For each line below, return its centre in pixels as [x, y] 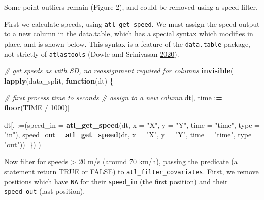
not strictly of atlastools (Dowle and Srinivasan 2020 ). [92, 53]
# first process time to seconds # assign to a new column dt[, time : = [113, 97]
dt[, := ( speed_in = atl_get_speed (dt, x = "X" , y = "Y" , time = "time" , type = [132, 124]
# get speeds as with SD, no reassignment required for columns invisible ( [119, 71]
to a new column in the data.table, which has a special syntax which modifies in [129, 34]
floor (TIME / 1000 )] [37, 107]
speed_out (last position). [45, 191]
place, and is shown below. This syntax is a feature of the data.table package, [127, 43]
